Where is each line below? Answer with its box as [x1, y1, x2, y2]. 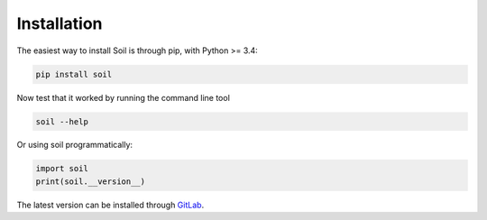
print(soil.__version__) [35, 176, 146, 187]
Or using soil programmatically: [16, 140, 133, 151]
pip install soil [35, 69, 113, 79]
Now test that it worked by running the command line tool [16, 92, 230, 103]
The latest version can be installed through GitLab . [16, 199, 205, 210]
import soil [35, 163, 89, 174]
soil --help [35, 116, 89, 126]
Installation [16, 14, 103, 33]
